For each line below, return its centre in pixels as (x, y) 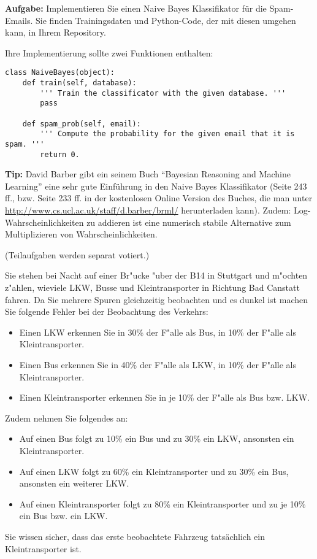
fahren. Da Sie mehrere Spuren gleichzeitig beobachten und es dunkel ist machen (157, 299)
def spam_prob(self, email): (82, 124)
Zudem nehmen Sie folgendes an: (67, 418)
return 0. (60, 154)
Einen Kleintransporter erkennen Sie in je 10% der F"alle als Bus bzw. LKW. (164, 397)
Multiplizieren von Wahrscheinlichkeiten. (81, 234)
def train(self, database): (79, 83)
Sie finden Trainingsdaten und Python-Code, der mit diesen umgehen (166, 20)
